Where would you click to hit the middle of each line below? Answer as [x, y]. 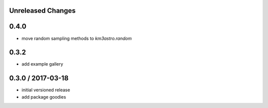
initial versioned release [46, 90]
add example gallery [42, 64]
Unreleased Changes [42, 11]
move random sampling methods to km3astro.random [77, 38]
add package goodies [44, 97]
